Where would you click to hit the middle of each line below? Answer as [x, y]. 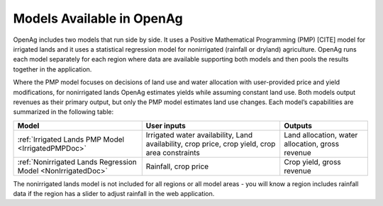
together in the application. [52, 69]
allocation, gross [312, 144]
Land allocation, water [321, 135]
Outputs [298, 125]
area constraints [173, 152]
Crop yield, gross [313, 161]
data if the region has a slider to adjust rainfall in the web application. [114, 194]
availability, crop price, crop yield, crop [211, 144]
